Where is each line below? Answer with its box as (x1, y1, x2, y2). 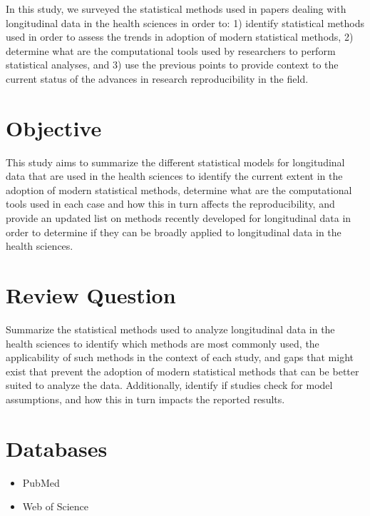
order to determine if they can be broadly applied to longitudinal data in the (6, 224, 341, 239)
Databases (6, 433, 108, 462)
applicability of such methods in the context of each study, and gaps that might (6, 350, 354, 365)
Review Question (6, 280, 176, 310)
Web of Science (22, 499, 88, 514)
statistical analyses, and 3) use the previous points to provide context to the (6, 57, 339, 72)
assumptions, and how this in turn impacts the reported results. (6, 391, 285, 406)
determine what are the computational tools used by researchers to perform (6, 43, 336, 58)
